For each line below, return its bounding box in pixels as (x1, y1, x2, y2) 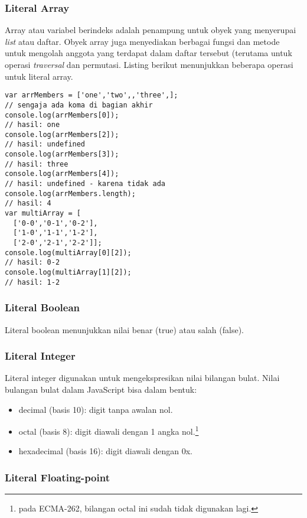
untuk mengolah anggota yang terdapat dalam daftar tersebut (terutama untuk (5, 47, 292, 59)
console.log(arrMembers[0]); (5, 110, 119, 119)
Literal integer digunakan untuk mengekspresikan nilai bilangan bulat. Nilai (5, 372, 280, 384)
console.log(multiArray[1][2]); (5, 268, 132, 276)
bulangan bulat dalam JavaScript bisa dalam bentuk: (5, 383, 197, 395)
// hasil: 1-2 (5, 278, 60, 286)
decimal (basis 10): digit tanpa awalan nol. (18, 403, 173, 415)
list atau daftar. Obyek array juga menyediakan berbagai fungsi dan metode (5, 35, 280, 47)
